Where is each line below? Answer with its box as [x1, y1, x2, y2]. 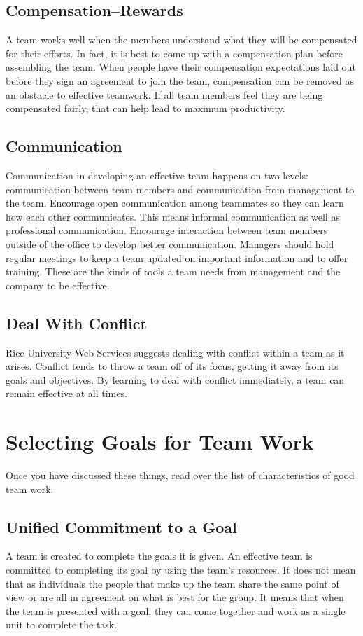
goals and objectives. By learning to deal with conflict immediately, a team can [6, 372, 345, 387]
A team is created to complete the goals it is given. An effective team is [6, 548, 313, 563]
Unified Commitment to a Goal [6, 516, 237, 537]
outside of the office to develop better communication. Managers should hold [6, 236, 334, 251]
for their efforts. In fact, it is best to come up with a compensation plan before [6, 46, 343, 60]
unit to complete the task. [6, 617, 118, 632]
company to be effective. [6, 277, 110, 292]
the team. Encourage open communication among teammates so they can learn [6, 195, 344, 210]
